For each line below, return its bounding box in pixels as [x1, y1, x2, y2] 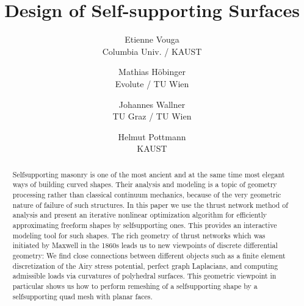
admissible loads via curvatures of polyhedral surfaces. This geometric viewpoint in [12, 271, 277, 281]
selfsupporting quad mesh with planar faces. [12, 291, 153, 301]
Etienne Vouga [125, 33, 179, 46]
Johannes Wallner [118, 98, 186, 110]
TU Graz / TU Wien [112, 110, 192, 123]
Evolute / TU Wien [115, 77, 189, 90]
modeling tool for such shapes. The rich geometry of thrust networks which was [12, 230, 266, 240]
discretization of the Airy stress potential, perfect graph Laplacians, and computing [12, 260, 278, 271]
